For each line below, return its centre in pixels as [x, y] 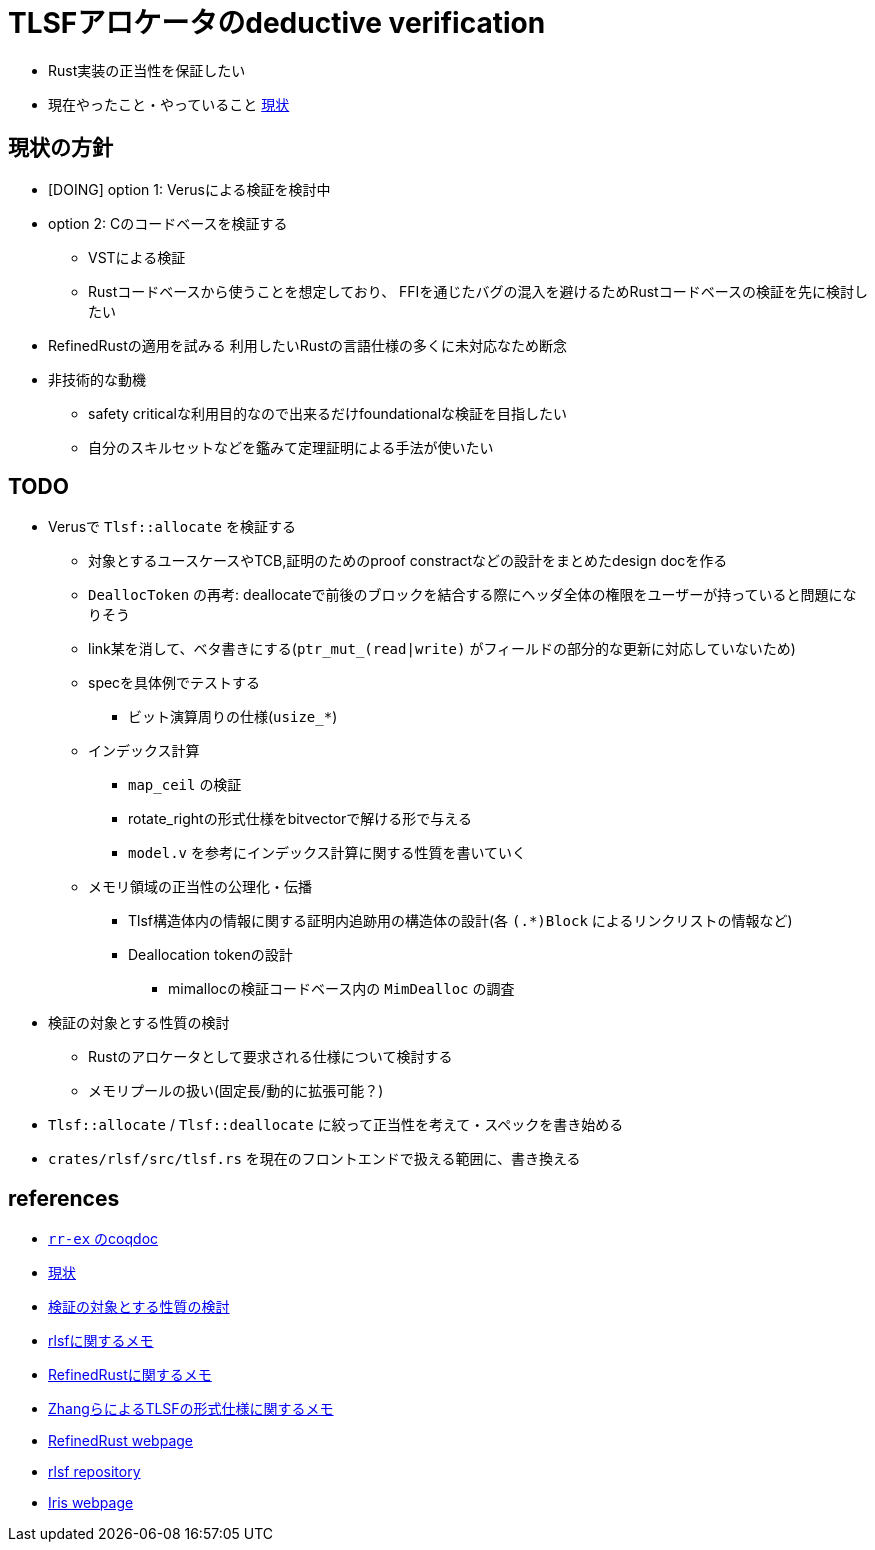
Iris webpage [91, 1503]
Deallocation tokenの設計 [210, 955]
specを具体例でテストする [174, 683]
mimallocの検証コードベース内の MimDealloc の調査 [341, 989]
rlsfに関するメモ [101, 1341]
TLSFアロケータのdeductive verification [277, 23]
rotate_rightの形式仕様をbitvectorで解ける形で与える [300, 819]
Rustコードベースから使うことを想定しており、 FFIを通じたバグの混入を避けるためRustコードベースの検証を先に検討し [478, 291]
